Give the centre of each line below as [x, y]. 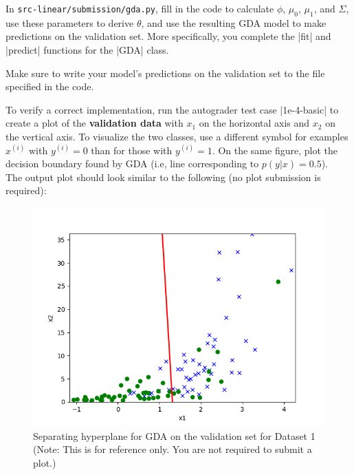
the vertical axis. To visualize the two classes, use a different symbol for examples [177, 136]
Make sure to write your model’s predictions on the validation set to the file [165, 73]
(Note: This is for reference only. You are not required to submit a [173, 449]
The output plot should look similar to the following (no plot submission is [163, 177]
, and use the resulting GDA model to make [234, 22]
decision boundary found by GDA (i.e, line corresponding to [132, 163]
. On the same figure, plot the [275, 150]
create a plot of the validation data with [95, 123]
